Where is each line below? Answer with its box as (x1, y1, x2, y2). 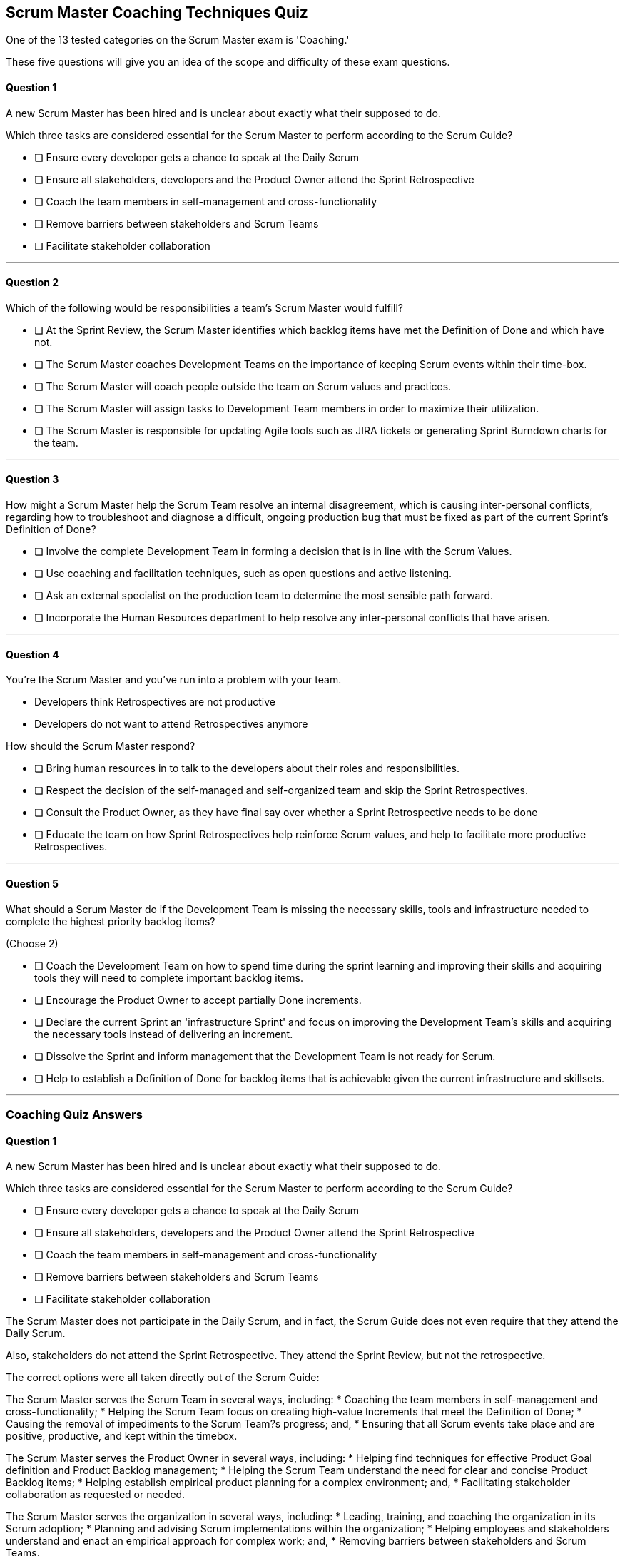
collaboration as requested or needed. (6, 1488, 186, 1501)
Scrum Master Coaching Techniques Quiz (6, 4, 308, 21)
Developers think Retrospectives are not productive (34, 696, 275, 708)
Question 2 (6, 276, 59, 289)
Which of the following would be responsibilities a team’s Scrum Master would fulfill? (6, 301, 404, 314)
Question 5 (6, 877, 59, 890)
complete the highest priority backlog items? (6, 915, 215, 927)
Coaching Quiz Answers (6, 1107, 143, 1122)
